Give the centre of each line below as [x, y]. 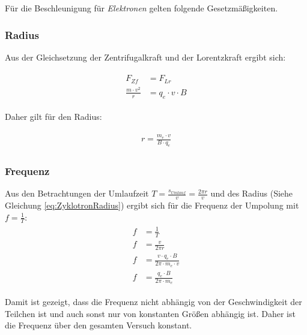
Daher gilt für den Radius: [53, 116]
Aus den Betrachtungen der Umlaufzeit [77, 193]
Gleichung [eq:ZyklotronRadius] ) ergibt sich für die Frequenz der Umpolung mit [152, 205]
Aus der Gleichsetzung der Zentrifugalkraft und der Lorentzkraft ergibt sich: [145, 57]
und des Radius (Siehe [252, 193]
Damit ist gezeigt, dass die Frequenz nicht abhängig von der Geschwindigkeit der [153, 302]
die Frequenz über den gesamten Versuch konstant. [99, 325]
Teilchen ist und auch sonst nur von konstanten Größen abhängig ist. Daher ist [150, 313]
